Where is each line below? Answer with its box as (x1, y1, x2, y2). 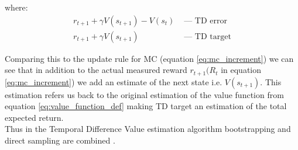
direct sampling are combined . (5, 134, 115, 146)
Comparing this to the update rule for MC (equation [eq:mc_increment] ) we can (5, 52, 294, 64)
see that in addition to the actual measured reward (5, 64, 187, 76)
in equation (221, 64, 261, 76)
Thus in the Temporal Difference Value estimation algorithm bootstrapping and (5, 123, 291, 135)
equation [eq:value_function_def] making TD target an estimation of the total (5, 100, 287, 112)
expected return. (5, 111, 64, 123)
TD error (194, 16, 227, 25)
